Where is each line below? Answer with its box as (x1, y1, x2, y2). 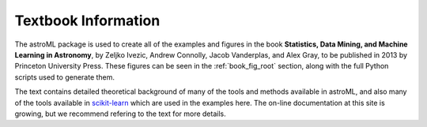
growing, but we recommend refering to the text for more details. (14, 109, 226, 118)
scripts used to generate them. (14, 72, 115, 82)
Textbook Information (14, 12, 161, 29)
